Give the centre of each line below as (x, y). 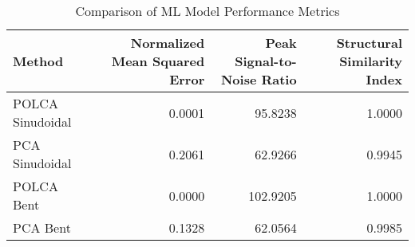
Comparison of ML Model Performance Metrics (207, 11)
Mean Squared (158, 61)
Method (38, 61)
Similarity (371, 61)
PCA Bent (42, 227)
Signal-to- (266, 61)
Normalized (168, 43)
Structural (369, 43)
